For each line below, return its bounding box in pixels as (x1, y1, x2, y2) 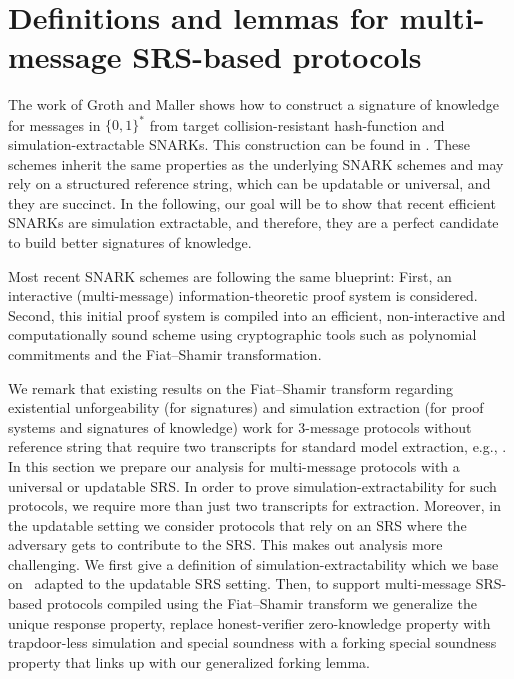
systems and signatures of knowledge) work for (8, 416, 294, 437)
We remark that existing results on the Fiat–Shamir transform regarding (8, 377, 453, 398)
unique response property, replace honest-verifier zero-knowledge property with (8, 612, 491, 633)
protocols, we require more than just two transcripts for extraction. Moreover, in (8, 495, 502, 516)
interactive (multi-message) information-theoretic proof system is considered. (8, 285, 478, 306)
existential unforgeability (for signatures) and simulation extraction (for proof (8, 397, 484, 418)
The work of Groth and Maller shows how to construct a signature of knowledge (8, 94, 499, 115)
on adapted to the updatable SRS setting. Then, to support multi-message (8, 573, 471, 594)
